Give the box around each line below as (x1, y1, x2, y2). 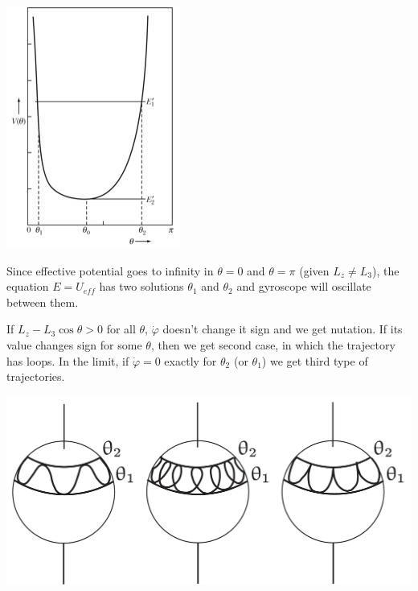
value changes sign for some (6, 336, 142, 353)
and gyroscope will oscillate (236, 278, 371, 295)
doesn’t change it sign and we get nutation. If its (162, 320, 403, 337)
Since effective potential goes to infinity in (6, 262, 214, 279)
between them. (6, 293, 79, 310)
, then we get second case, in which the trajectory (150, 336, 395, 353)
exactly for (164, 352, 217, 369)
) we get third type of (261, 352, 368, 369)
